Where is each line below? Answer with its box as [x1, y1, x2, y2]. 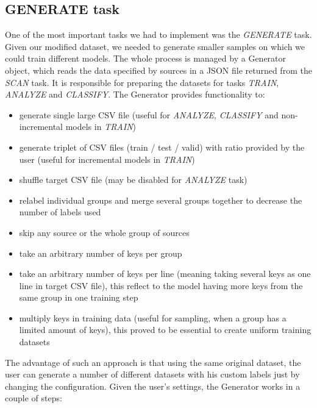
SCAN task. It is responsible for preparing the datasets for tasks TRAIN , [5, 76, 279, 88]
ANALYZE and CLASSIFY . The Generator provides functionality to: [5, 88, 265, 101]
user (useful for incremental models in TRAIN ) [19, 152, 195, 165]
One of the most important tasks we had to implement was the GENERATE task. [5, 28, 312, 41]
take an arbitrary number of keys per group [19, 246, 182, 259]
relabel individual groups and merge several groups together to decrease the [19, 193, 302, 206]
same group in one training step [19, 291, 138, 304]
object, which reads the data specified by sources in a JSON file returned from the [5, 63, 312, 76]
